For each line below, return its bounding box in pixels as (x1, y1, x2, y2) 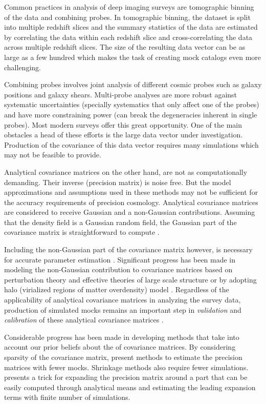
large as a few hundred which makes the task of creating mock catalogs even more (4, 51, 261, 62)
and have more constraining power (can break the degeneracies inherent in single (4, 109, 257, 119)
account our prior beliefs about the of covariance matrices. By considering (4, 341, 236, 352)
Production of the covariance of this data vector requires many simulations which (4, 139, 259, 150)
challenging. (4, 62, 41, 72)
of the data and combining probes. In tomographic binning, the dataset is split (4, 11, 251, 22)
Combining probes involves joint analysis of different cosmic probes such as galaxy (4, 79, 262, 90)
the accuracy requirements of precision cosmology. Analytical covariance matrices (4, 196, 258, 207)
